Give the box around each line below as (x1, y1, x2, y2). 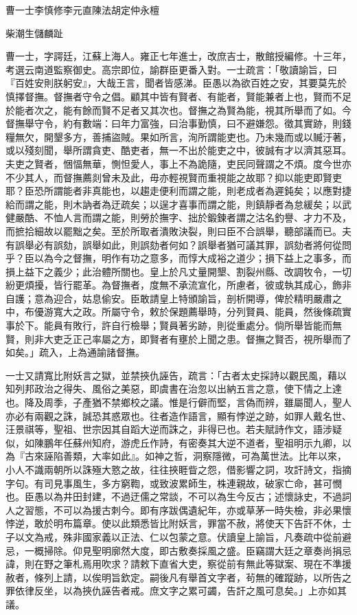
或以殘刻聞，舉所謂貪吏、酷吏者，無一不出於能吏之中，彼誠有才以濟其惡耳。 (5, 143, 352, 157)
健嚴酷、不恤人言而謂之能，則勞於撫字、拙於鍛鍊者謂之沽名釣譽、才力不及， (5, 210, 352, 225)
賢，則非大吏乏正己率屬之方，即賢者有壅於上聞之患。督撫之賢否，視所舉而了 (5, 331, 352, 346)
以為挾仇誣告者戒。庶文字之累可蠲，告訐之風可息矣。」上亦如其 (62, 583, 347, 598)
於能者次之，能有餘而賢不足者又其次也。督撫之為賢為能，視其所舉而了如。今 (5, 102, 352, 117)
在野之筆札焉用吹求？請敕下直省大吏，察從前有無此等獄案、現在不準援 (34, 557, 352, 571)
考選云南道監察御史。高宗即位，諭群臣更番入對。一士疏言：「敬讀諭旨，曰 (5, 62, 337, 76)
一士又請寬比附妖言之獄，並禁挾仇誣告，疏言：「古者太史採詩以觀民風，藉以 (5, 368, 347, 382)
